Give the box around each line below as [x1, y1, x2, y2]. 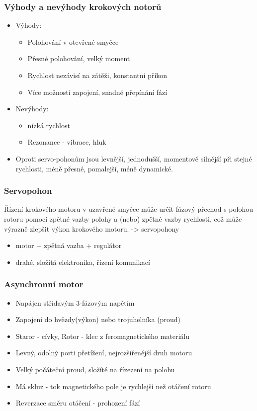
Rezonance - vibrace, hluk [27, 137, 106, 147]
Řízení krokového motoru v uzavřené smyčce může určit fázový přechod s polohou [4, 204, 254, 214]
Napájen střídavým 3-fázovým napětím [15, 297, 135, 308]
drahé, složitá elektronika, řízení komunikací [15, 256, 150, 267]
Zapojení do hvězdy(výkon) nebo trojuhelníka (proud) [15, 314, 180, 325]
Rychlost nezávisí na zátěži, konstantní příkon [27, 70, 168, 80]
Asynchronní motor [4, 278, 84, 290]
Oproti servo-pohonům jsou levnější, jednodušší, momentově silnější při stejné [15, 153, 252, 164]
